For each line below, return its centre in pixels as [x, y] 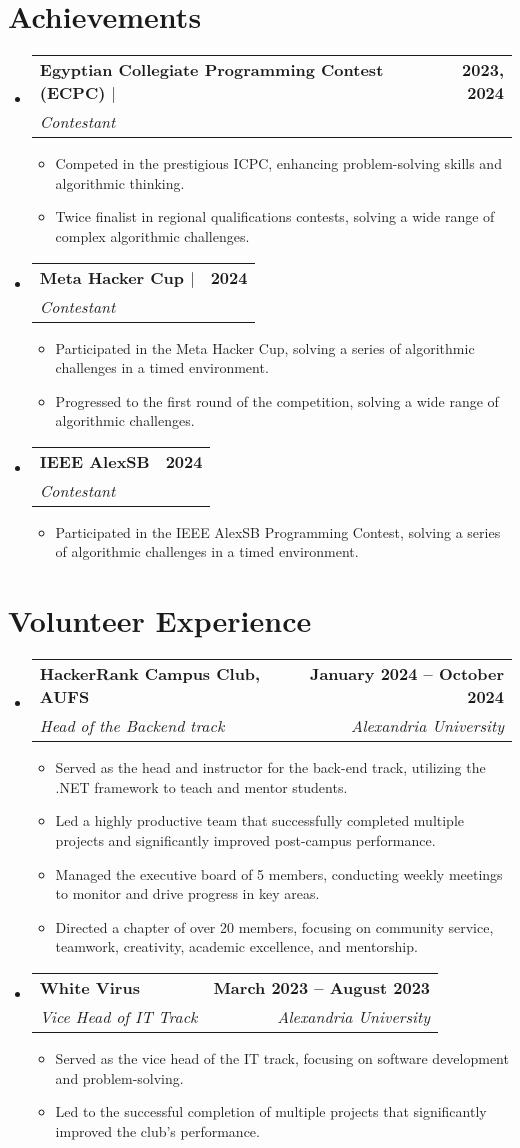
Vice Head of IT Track [118, 1016]
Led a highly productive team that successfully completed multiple [260, 820]
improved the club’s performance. [157, 1130]
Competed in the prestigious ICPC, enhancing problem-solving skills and [278, 163]
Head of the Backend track [132, 726]
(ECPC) [72, 93]
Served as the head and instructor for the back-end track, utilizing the [270, 767]
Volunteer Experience [160, 620]
